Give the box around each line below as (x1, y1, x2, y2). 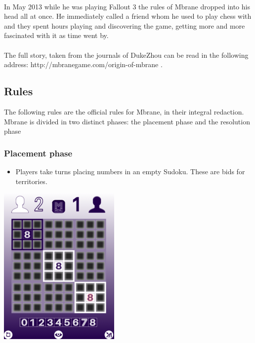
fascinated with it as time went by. (4, 30, 109, 40)
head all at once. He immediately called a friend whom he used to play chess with (4, 11, 252, 21)
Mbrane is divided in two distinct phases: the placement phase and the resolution (4, 116, 250, 126)
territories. (15, 176, 47, 186)
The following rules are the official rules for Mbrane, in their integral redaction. (4, 106, 244, 116)
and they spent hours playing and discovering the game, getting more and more (4, 20, 245, 31)
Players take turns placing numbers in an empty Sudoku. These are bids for (15, 166, 245, 176)
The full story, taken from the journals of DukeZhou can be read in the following (4, 49, 249, 60)
